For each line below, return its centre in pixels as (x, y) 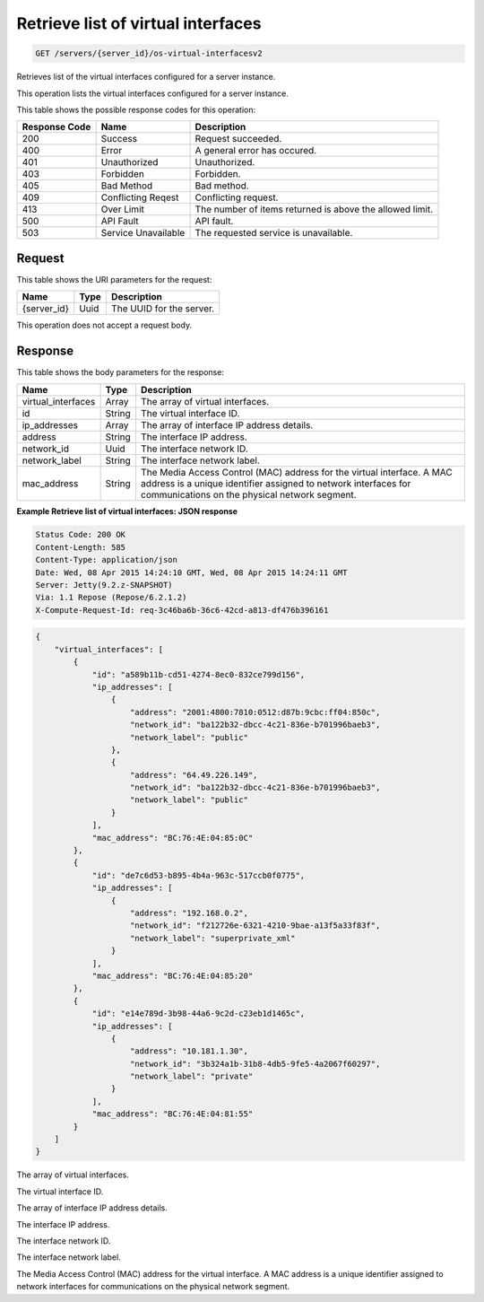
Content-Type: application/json (107, 560)
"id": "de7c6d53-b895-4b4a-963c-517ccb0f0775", (199, 875)
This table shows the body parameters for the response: (120, 372)
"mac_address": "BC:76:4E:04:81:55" (173, 1114)
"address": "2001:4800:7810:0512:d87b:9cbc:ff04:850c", (255, 712)
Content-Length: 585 (80, 547)
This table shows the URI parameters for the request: (114, 279)
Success (119, 139)
